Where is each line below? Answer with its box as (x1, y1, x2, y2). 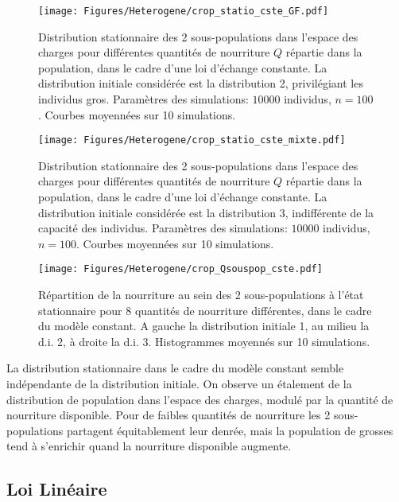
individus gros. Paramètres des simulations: (38, 91, 249, 107)
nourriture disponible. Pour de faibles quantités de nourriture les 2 (6, 407, 331, 423)
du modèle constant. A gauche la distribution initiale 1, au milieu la (38, 317, 370, 334)
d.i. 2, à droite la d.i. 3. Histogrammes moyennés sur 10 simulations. (38, 333, 370, 349)
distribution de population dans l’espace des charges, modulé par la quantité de (6, 391, 393, 407)
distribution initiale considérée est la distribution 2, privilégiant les (38, 75, 363, 91)
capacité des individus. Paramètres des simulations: (38, 220, 288, 236)
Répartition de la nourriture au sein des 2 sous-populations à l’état (38, 286, 364, 303)
